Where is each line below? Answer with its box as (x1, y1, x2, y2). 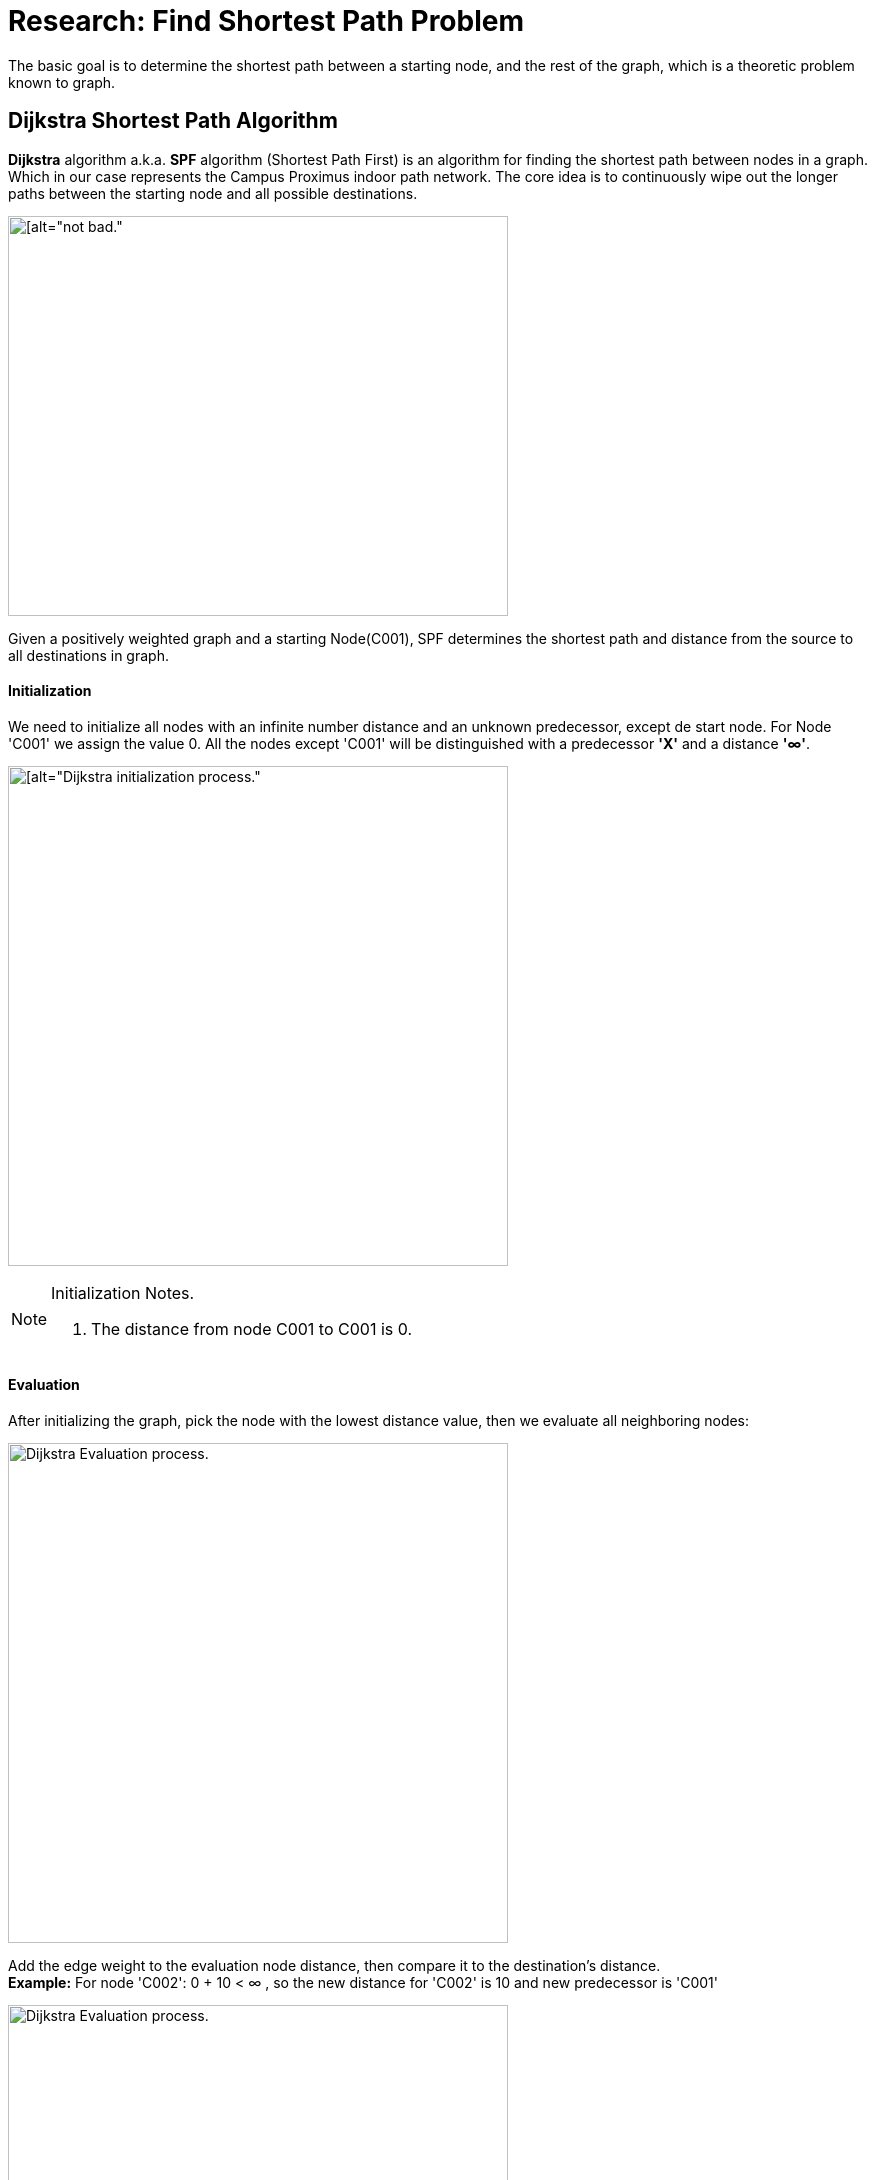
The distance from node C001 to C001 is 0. (91, 1318, 413, 1339)
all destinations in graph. (8, 646, 169, 664)
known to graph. (8, 73, 116, 91)
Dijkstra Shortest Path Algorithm (8, 108, 338, 134)
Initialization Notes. (51, 1282, 195, 1303)
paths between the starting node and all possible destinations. (8, 184, 418, 202)
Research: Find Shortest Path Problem (8, 4, 525, 38)
